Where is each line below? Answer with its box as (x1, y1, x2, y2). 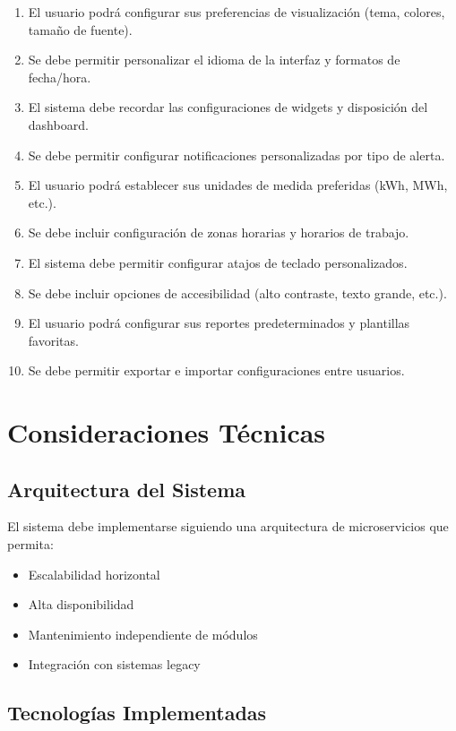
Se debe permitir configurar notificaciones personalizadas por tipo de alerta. (28, 145, 445, 164)
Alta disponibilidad (28, 595, 134, 614)
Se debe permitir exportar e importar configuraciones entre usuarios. (28, 361, 405, 380)
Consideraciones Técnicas (7, 414, 326, 451)
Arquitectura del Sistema (7, 475, 245, 503)
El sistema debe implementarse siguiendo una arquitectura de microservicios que (7, 517, 449, 536)
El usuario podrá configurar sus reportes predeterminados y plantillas (28, 314, 410, 332)
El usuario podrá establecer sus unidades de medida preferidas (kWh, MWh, (28, 176, 448, 194)
